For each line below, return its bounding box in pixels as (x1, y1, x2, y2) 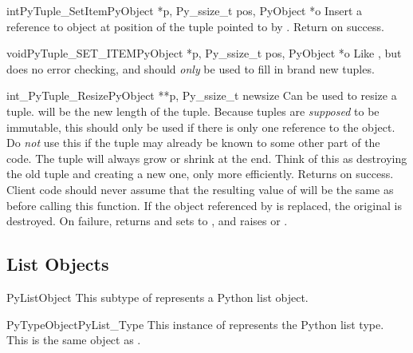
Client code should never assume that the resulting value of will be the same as (6, 180, 394, 197)
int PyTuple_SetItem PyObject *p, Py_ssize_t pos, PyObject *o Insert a (6, 2, 363, 18)
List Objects (6, 252, 109, 276)
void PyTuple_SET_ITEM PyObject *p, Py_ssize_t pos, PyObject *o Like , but (6, 45, 402, 61)
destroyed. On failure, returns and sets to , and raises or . (6, 212, 288, 229)
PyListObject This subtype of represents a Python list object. (6, 288, 309, 305)
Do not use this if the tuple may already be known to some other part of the (6, 134, 380, 151)
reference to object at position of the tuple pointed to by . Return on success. (6, 18, 384, 34)
